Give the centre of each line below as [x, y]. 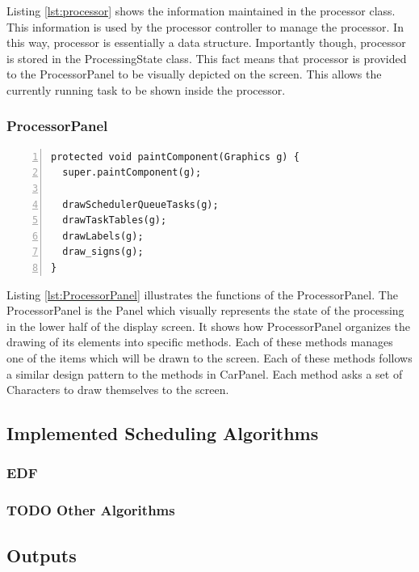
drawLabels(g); [103, 236]
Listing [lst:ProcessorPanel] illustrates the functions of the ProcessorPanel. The [202, 294]
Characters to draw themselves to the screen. [118, 390]
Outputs [42, 555]
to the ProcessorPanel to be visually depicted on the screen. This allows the [194, 74]
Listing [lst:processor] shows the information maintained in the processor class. [201, 11]
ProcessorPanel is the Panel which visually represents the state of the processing [205, 310]
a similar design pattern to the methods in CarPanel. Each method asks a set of [205, 373]
